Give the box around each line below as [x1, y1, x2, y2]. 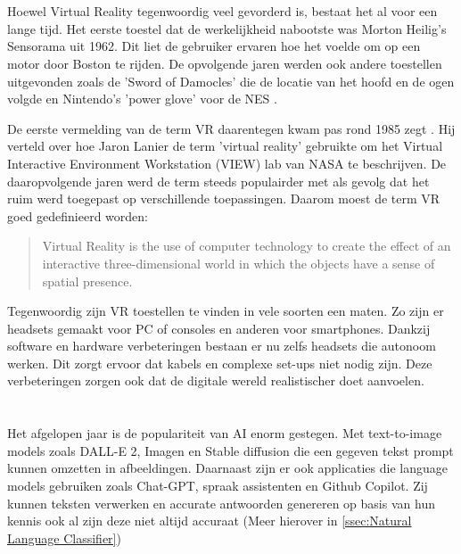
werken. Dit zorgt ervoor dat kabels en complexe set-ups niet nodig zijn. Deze [7, 353, 432, 372]
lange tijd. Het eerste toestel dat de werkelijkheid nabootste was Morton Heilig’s [7, 19, 447, 37]
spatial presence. [42, 271, 133, 290]
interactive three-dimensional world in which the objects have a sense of [42, 253, 435, 272]
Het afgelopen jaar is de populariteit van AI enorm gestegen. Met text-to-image [7, 424, 442, 442]
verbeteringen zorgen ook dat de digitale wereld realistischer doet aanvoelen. [7, 371, 424, 390]
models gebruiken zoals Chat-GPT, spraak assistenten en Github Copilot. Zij [7, 476, 428, 495]
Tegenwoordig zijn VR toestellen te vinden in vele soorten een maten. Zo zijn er [7, 302, 444, 320]
